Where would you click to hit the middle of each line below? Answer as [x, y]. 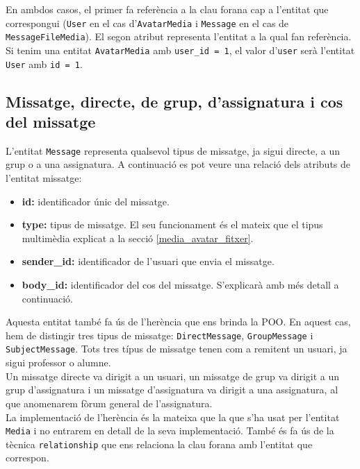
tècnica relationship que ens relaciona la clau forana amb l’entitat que [159, 444]
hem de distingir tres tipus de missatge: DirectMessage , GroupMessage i [159, 335]
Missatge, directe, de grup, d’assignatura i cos [174, 101]
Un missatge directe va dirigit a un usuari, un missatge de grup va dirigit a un [173, 376]
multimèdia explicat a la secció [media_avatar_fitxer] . [138, 238]
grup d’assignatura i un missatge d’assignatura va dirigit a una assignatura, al [172, 390]
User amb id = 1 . [44, 63]
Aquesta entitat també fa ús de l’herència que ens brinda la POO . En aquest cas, [178, 322]
